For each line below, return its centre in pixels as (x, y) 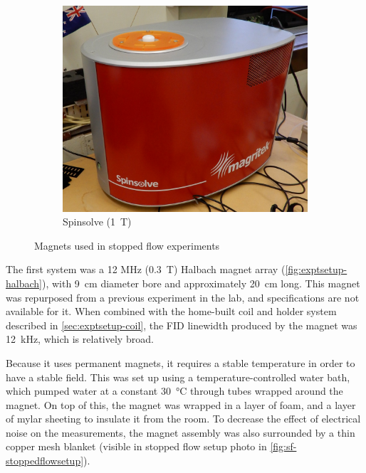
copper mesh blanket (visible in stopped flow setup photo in (136, 446)
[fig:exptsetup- (316, 269)
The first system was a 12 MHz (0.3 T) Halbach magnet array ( (146, 269)
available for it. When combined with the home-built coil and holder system (171, 311)
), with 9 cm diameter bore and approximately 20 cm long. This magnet (201, 283)
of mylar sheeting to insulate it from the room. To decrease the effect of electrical (183, 419)
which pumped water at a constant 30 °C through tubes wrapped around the (174, 391)
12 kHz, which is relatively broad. (80, 339)
